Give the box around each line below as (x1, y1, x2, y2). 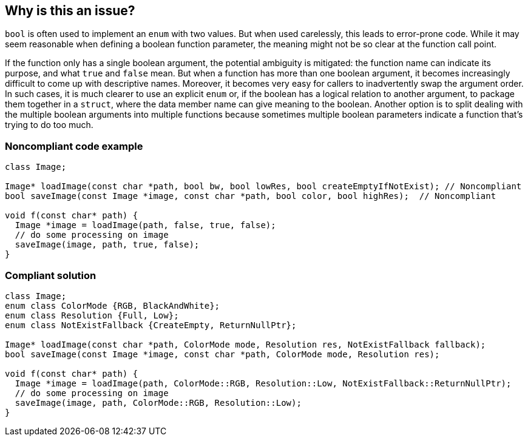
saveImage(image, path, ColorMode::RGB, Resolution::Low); (15, 397, 302, 408)
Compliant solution (5, 269, 96, 281)
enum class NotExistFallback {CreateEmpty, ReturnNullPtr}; (5, 320, 297, 330)
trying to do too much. (5, 120, 93, 130)
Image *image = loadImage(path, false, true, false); (15, 220, 276, 231)
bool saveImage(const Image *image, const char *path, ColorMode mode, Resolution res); (5, 349, 440, 359)
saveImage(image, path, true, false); (15, 240, 200, 250)
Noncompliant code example (5, 140, 143, 152)
